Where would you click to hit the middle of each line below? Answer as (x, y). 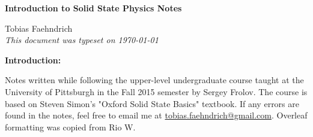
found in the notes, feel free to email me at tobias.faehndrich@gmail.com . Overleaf (156, 115)
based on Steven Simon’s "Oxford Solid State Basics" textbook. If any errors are (152, 103)
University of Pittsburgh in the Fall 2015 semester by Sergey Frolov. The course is (156, 91)
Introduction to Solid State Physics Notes (93, 8)
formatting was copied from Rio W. (70, 127)
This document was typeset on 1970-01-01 (82, 40)
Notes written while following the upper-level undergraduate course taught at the (154, 80)
